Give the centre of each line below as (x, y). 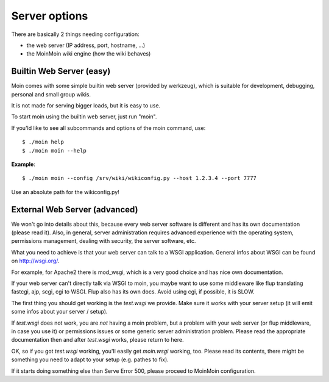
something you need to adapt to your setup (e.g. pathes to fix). (90, 359)
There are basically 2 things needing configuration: (75, 34)
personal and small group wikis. (51, 94)
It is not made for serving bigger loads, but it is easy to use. (86, 106)
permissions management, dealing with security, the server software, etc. (104, 241)
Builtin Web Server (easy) (61, 71)
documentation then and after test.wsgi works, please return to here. (97, 340)
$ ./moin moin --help (54, 150)
